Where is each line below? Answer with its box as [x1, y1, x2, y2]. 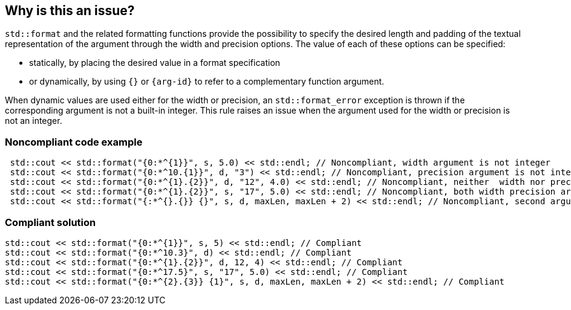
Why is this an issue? [5, 3, 135, 18]
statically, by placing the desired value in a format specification [29, 57, 281, 68]
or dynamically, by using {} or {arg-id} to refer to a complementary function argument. [29, 76, 385, 87]
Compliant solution [5, 216, 96, 228]
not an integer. [5, 115, 62, 126]
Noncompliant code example [5, 135, 143, 148]
